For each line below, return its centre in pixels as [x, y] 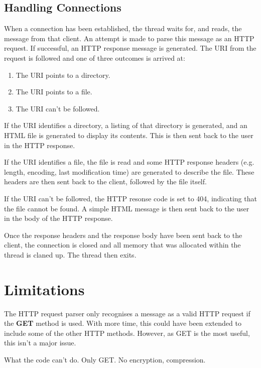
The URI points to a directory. [63, 75]
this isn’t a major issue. [40, 343]
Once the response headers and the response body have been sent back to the [123, 235]
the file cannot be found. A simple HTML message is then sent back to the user [127, 208]
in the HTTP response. [40, 145]
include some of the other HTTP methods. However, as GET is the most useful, [127, 333]
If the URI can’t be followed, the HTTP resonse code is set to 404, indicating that [130, 198]
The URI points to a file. [54, 92]
